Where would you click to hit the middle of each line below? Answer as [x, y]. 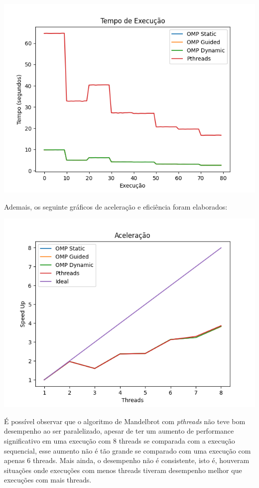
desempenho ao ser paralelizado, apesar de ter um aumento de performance [119, 431]
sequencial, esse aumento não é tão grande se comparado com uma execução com [128, 450]
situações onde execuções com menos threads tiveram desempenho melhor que [123, 470]
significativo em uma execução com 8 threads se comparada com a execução [120, 440]
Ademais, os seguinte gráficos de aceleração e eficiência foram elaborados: [116, 206]
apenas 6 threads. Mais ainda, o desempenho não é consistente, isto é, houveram [127, 460]
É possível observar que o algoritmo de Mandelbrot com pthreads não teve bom [125, 421]
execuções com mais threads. [48, 480]
